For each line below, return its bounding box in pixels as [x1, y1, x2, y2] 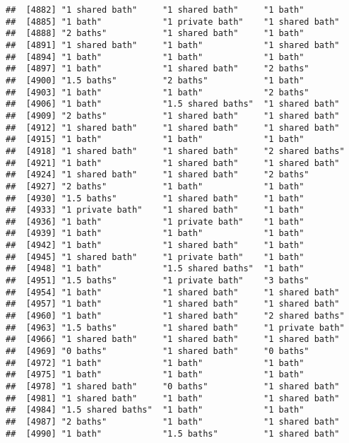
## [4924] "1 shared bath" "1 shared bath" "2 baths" [6, 170, 309, 180]
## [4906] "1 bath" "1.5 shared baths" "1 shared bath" [6, 99, 340, 110]
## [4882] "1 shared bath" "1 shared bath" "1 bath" [6, 5, 304, 15]
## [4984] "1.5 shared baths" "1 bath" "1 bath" [6, 405, 304, 415]
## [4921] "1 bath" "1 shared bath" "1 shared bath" [6, 158, 340, 168]
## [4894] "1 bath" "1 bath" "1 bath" [6, 52, 304, 62]
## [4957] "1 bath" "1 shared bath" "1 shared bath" [6, 299, 340, 309]
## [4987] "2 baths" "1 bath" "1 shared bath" [6, 416, 340, 427]
